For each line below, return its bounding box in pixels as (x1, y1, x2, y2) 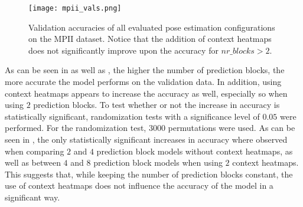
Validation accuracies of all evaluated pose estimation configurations (28, 21, 275, 33)
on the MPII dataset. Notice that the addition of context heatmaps (28, 32, 272, 45)
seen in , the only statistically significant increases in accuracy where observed (5, 133, 288, 145)
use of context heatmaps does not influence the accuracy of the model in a (5, 179, 273, 192)
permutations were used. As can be (168, 121, 295, 134)
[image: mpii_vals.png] (28, 4, 122, 12)
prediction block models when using (93, 156, 223, 169)
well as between (5, 156, 61, 169)
